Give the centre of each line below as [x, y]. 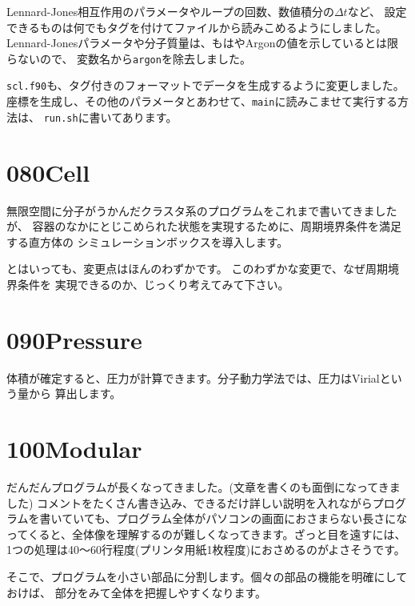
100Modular [74, 448]
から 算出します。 [75, 393]
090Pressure [74, 339]
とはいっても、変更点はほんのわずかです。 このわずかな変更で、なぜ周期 [197, 269]
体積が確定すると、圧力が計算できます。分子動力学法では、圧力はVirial [193, 377]
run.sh [61, 118]
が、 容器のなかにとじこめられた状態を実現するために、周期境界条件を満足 [204, 226]
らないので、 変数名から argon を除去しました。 [129, 58]
